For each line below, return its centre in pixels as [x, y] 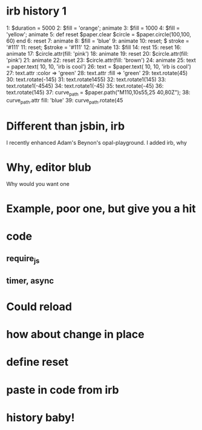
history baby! [41, 418]
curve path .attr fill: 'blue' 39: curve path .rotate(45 [65, 101]
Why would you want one [38, 184]
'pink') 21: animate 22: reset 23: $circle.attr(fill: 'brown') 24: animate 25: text [101, 60]
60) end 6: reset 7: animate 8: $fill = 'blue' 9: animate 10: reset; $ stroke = [98, 41]
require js [23, 259]
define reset [37, 362]
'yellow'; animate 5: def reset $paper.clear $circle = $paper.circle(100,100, [99, 34]
